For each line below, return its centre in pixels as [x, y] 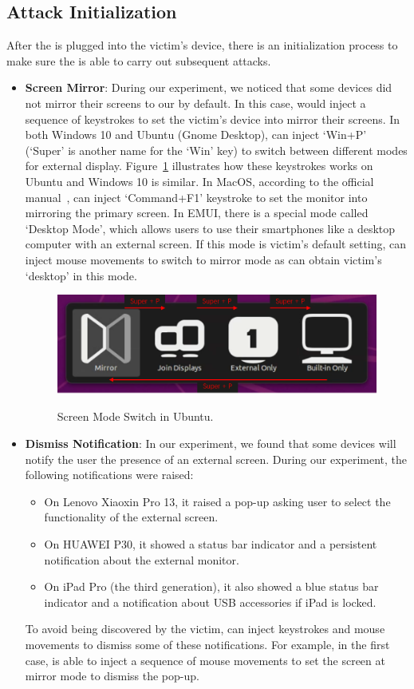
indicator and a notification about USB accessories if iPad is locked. [210, 602]
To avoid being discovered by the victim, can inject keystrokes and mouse [205, 629]
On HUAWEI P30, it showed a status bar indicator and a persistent [211, 544]
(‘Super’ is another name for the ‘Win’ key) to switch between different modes [216, 150]
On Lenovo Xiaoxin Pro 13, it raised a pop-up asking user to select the [217, 501]
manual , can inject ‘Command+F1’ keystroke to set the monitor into [196, 197]
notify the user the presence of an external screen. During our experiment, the [216, 459]
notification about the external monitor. [142, 559]
